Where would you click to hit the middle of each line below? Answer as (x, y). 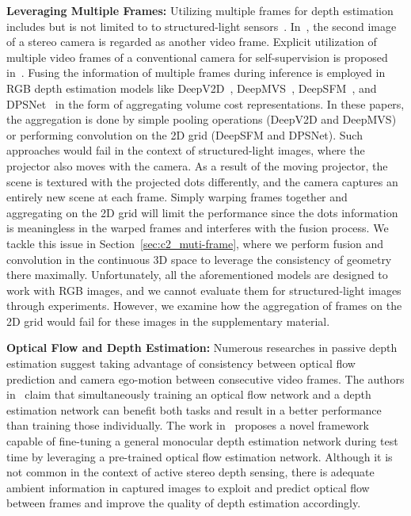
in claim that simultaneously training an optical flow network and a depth (189, 394)
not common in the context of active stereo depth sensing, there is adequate (190, 472)
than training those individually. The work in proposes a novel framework (188, 425)
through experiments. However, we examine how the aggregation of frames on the (204, 306)
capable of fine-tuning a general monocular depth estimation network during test (202, 441)
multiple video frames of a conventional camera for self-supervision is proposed (197, 57)
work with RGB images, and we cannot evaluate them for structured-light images (204, 290)
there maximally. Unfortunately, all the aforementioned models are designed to (197, 275)
